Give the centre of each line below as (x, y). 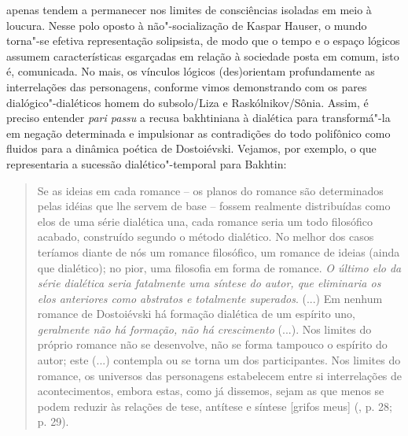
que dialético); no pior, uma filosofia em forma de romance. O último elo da (219, 267)
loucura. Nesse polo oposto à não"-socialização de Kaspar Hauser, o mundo (187, 25)
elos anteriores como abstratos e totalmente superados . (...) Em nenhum (210, 298)
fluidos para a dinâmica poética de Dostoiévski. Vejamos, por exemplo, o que (191, 148)
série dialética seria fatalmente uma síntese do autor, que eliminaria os (209, 283)
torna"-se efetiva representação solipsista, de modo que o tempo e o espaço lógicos (203, 41)
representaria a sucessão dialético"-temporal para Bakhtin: (147, 163)
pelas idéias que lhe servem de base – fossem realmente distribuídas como (214, 206)
